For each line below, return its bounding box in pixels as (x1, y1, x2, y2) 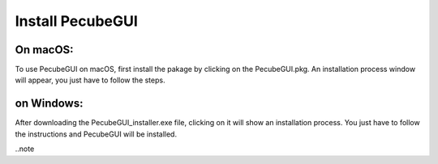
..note (15, 144, 35, 153)
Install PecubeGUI (15, 12, 138, 30)
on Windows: (15, 97, 84, 111)
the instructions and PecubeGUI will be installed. (15, 129, 178, 139)
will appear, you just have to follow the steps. (15, 75, 165, 85)
